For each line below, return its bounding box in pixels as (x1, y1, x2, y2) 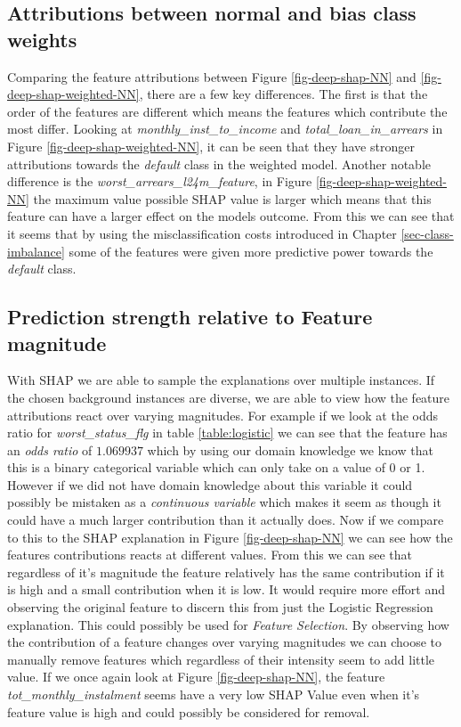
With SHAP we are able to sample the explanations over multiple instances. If (7, 371, 435, 389)
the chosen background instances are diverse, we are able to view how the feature (7, 388, 450, 406)
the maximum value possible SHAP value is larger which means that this (33, 189, 432, 208)
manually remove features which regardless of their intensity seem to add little (7, 649, 435, 668)
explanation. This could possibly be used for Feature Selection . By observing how (7, 615, 449, 633)
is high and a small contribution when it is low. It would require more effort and (7, 580, 445, 599)
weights (7, 25, 77, 53)
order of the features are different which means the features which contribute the (7, 102, 448, 120)
